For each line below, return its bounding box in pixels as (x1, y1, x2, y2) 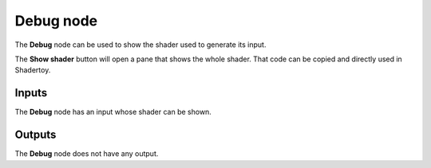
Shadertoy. (14, 65, 51, 75)
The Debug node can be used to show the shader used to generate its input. (14, 40, 267, 49)
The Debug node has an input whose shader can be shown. (14, 107, 212, 117)
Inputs (14, 86, 48, 100)
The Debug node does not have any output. (14, 149, 159, 158)
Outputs (14, 128, 57, 142)
